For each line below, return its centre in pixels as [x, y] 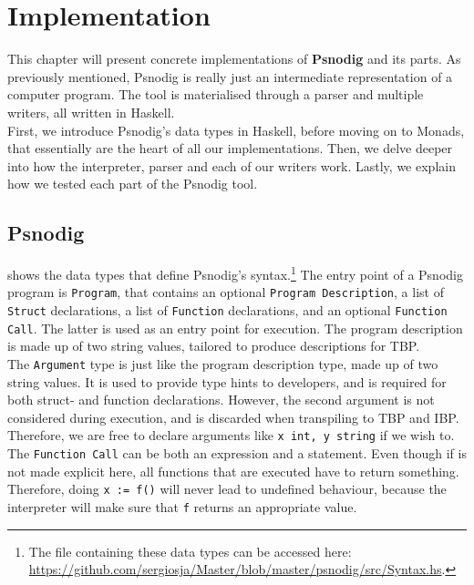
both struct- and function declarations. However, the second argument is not [221, 400]
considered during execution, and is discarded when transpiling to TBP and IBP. [233, 417]
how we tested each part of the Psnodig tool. [133, 184]
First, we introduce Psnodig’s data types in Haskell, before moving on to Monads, [236, 130]
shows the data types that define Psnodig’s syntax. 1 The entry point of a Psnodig [235, 273]
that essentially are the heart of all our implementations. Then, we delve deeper [230, 148]
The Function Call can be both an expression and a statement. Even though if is [237, 452]
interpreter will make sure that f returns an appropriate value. [182, 506]
